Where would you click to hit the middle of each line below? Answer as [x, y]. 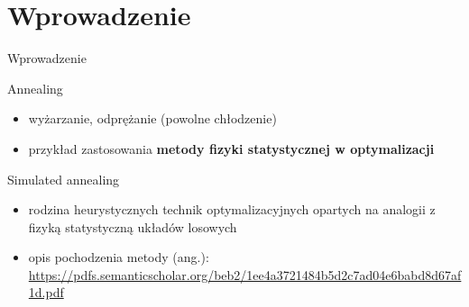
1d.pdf [46, 292]
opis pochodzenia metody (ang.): [119, 257]
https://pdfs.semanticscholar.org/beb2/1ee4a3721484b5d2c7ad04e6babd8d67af [245, 274]
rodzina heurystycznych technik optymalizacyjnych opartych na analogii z [232, 209]
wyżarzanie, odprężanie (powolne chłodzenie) [152, 118]
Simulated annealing [64, 179]
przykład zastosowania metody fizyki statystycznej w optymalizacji [231, 148]
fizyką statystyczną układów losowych [133, 226]
